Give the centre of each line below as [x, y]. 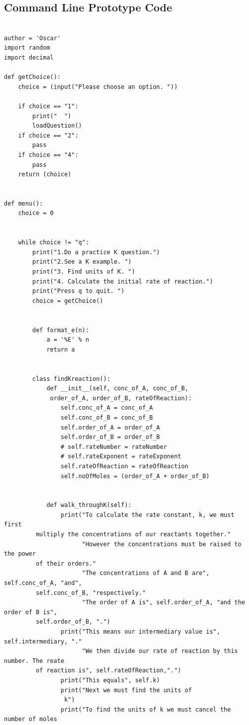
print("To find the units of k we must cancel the [146, 709]
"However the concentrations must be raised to [162, 544]
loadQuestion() [57, 126]
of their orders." [66, 563]
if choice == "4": [48, 155]
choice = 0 [36, 213]
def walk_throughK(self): [89, 505]
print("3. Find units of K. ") [84, 272]
